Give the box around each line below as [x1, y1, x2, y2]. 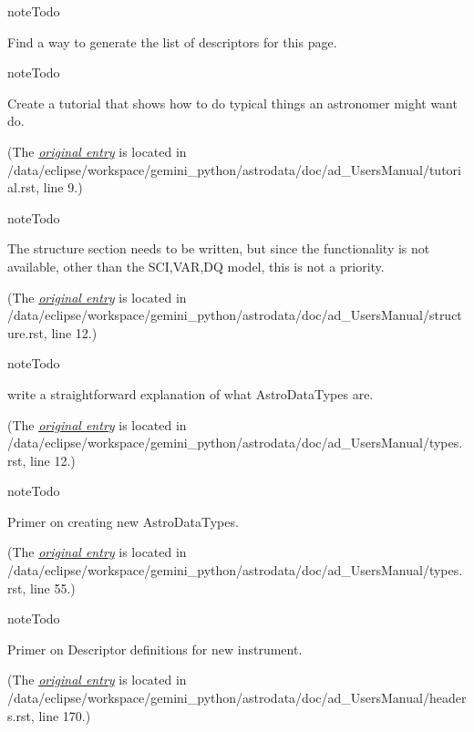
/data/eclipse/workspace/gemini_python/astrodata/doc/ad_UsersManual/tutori [7, 160, 461, 179]
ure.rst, [7, 323, 47, 342]
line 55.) [30, 578, 76, 597]
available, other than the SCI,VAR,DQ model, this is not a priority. [7, 256, 385, 275]
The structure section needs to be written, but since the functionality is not [7, 239, 430, 258]
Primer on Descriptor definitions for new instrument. [7, 639, 303, 658]
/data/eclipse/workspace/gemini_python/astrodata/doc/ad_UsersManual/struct [7, 305, 462, 325]
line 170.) [38, 706, 91, 725]
